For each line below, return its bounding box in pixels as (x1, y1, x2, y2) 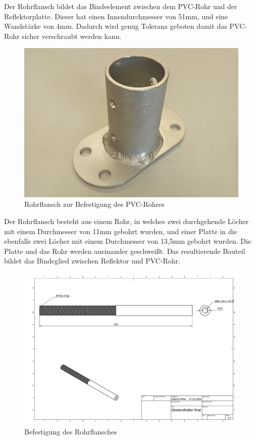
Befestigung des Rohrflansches (24, 426, 117, 437)
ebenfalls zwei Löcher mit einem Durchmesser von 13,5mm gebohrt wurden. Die (4, 236, 251, 246)
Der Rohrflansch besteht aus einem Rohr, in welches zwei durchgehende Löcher (4, 215, 249, 226)
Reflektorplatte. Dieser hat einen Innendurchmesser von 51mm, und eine (4, 11, 228, 21)
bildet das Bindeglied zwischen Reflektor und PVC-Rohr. (4, 255, 181, 266)
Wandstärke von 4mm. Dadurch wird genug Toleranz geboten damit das (4, 21, 227, 31)
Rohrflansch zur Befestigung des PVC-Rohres (24, 199, 165, 209)
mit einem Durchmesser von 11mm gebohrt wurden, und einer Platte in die (4, 226, 237, 236)
